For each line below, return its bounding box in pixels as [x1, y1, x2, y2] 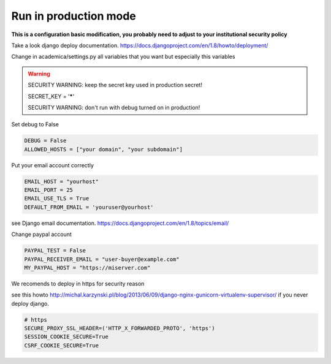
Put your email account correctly [11, 161, 94, 169]
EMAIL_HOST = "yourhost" [24, 178, 99, 185]
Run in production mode [11, 9, 136, 23]
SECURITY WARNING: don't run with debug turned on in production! [28, 104, 200, 111]
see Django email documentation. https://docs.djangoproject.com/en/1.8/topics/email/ [11, 219, 229, 227]
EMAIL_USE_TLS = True [24, 195, 89, 202]
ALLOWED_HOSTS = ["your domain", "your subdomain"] [24, 146, 183, 153]
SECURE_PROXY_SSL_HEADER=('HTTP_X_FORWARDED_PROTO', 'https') [24, 325, 215, 332]
